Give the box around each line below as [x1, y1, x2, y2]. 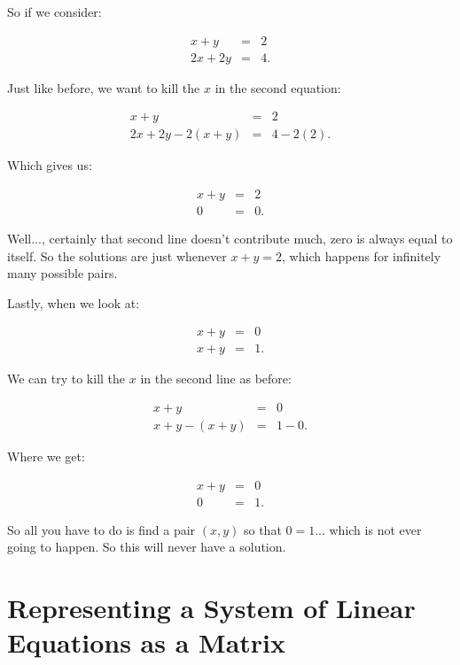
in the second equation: [214, 78, 341, 97]
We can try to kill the [7, 369, 126, 388]
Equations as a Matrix [7, 624, 285, 661]
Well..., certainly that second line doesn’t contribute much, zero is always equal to [7, 228, 453, 247]
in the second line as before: [140, 369, 292, 388]
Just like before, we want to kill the [7, 78, 200, 97]
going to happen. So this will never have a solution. [7, 537, 286, 556]
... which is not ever [315, 520, 422, 538]
